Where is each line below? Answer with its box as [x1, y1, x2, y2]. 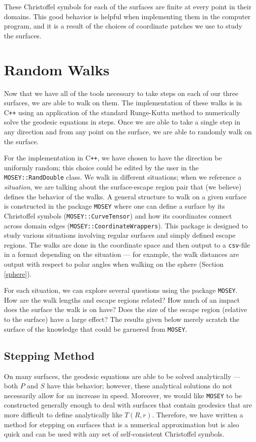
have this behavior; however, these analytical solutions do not [47, 380, 232, 391]
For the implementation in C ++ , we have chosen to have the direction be [4, 153, 222, 163]
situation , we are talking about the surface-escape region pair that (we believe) [4, 182, 242, 192]
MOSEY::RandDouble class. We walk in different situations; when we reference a [4, 172, 242, 182]
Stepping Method [4, 347, 95, 363]
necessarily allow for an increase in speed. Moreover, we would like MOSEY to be [4, 390, 242, 400]
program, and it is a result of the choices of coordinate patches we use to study [4, 21, 242, 31]
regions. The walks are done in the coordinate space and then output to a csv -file [4, 239, 250, 250]
